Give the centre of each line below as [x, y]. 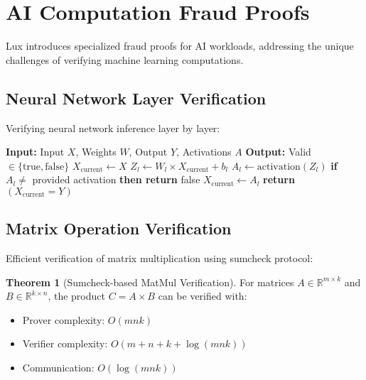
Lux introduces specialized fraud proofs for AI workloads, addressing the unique [180, 46]
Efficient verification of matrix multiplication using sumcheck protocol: [160, 258]
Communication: [58, 368]
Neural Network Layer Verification [136, 98]
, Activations [204, 152]
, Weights [96, 152]
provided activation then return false [116, 179]
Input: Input [35, 152]
